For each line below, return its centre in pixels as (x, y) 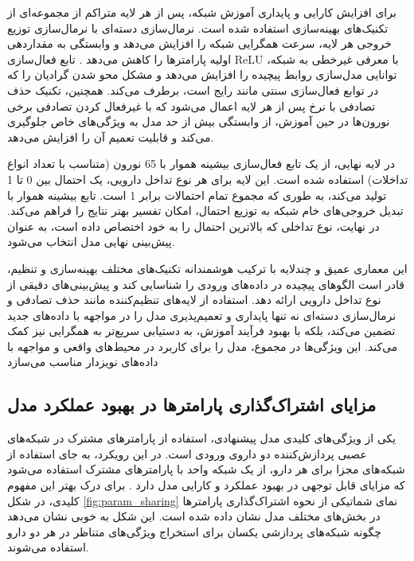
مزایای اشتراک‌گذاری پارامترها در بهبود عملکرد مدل (192, 405)
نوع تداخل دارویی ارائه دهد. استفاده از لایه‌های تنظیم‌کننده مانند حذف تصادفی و (194, 300)
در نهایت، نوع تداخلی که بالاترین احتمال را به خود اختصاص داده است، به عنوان (193, 226)
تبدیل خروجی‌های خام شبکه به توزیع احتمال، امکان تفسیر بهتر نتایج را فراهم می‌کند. (205, 210)
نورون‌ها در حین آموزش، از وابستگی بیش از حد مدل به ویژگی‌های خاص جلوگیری (199, 121)
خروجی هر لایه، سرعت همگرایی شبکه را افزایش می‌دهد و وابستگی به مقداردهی (199, 43)
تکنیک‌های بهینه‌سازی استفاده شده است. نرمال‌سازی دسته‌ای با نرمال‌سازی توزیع (198, 27)
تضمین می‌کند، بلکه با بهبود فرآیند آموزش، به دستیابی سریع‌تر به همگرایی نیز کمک (201, 331)
